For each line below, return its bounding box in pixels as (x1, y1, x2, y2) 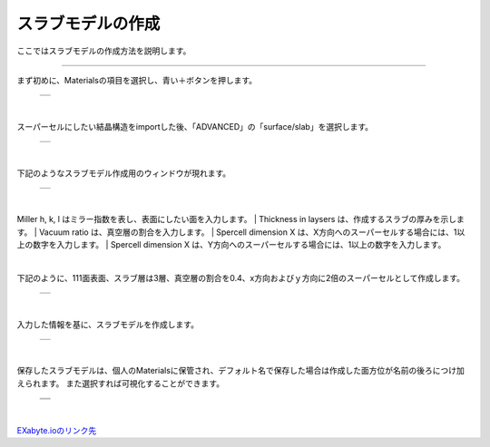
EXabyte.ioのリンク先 (16, 424, 97, 435)
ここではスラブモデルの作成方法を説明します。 (16, 45, 191, 56)
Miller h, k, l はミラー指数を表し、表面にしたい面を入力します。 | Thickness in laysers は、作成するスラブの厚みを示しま (16, 214, 465, 225)
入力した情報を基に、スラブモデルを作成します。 (16, 318, 200, 330)
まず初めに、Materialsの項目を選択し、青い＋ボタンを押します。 (16, 74, 258, 85)
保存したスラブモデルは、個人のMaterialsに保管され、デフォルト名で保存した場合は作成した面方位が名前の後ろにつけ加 (16, 365, 465, 376)
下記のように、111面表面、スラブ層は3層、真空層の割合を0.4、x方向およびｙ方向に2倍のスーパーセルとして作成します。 (16, 272, 465, 283)
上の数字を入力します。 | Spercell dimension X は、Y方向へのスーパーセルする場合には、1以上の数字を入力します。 (16, 239, 446, 250)
